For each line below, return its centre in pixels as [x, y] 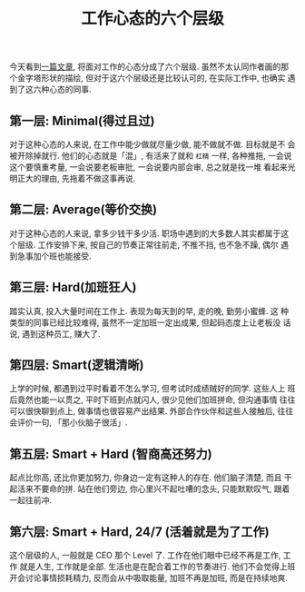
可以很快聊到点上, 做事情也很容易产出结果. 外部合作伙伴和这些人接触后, [142, 411]
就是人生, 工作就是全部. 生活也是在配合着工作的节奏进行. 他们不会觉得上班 [157, 567]
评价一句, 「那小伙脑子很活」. [73, 422]
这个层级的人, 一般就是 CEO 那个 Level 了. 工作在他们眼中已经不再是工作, [145, 556]
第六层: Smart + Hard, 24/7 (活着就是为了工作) [139, 532]
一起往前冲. [31, 500]
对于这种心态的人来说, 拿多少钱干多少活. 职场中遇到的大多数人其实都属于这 [149, 233]
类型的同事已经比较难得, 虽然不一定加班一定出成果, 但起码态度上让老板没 [145, 322]
